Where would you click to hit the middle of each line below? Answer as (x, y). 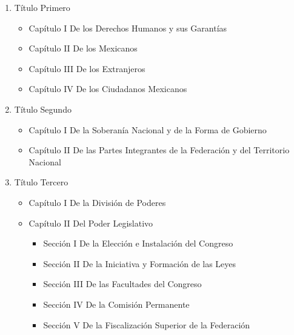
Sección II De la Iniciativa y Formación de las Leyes (140, 263)
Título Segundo (43, 109)
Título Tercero (41, 182)
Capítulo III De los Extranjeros (87, 68)
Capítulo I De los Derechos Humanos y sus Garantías (128, 28)
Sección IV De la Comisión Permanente (116, 304)
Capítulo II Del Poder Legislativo (91, 223)
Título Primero (42, 7)
